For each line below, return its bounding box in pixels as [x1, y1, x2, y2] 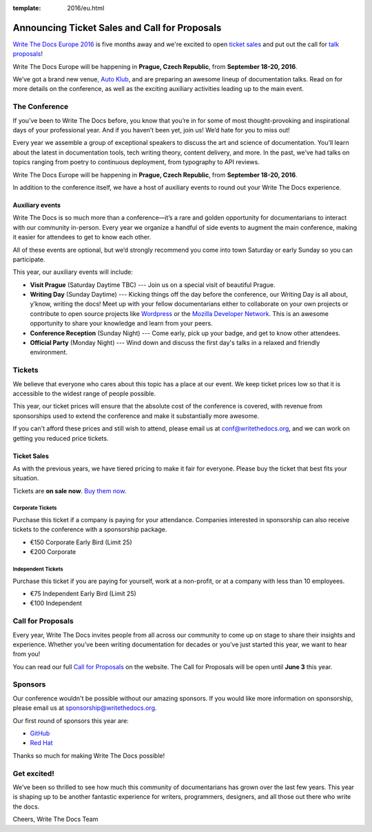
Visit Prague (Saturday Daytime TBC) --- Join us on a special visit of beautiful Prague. [30, 280, 276, 289]
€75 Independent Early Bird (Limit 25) [30, 590, 137, 597]
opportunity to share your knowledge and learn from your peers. [30, 319, 213, 328]
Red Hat [30, 739, 53, 747]
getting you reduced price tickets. [12, 434, 109, 442]
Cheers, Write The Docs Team [12, 815, 99, 824]
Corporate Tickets [12, 504, 57, 512]
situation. [12, 474, 39, 482]
